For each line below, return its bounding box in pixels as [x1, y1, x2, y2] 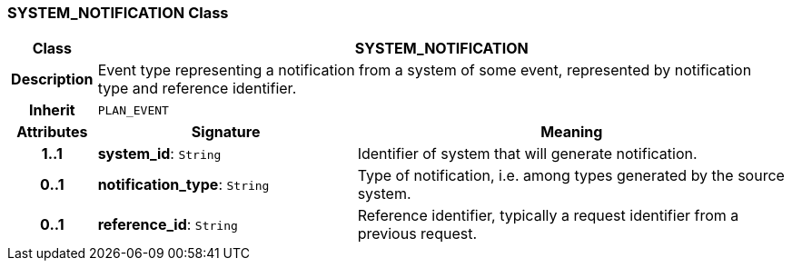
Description [11, 70, 94, 89]
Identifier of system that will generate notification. [357, 144, 698, 164]
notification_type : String [97, 175, 270, 194]
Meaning [540, 123, 603, 142]
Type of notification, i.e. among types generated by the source [357, 166, 785, 185]
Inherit [28, 101, 75, 120]
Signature [191, 123, 261, 142]
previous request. [357, 224, 478, 243]
